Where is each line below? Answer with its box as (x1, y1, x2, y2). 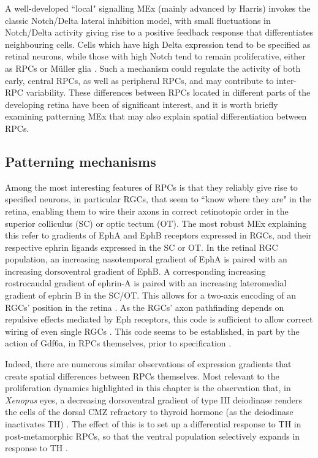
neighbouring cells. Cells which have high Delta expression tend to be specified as (5, 37, 311, 50)
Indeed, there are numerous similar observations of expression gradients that (5, 357, 292, 370)
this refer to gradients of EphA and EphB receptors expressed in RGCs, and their (5, 229, 312, 242)
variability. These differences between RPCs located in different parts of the (26, 86, 311, 99)
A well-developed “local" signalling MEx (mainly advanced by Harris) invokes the (5, 2, 311, 14)
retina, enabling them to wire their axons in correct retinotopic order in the (5, 204, 289, 217)
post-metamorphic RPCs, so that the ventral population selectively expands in (5, 429, 300, 442)
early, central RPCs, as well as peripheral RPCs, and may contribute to (5, 74, 274, 86)
